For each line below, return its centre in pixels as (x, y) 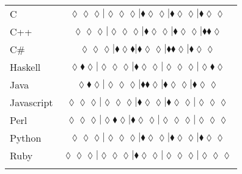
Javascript (31, 102)
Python (26, 138)
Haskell (25, 67)
